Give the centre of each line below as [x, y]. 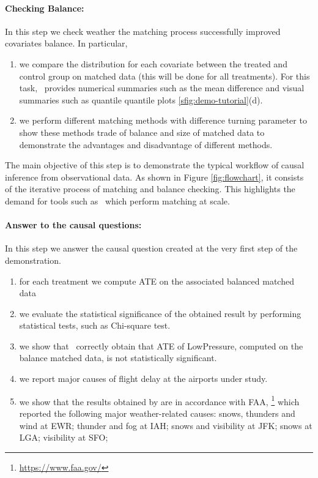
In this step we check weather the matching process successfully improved [143, 31]
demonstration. [33, 260]
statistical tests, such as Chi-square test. [95, 325]
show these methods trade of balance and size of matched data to [142, 132]
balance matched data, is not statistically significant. [118, 358]
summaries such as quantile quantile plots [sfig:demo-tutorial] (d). [141, 99]
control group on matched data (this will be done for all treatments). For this [165, 76]
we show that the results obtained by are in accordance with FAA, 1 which [159, 400]
